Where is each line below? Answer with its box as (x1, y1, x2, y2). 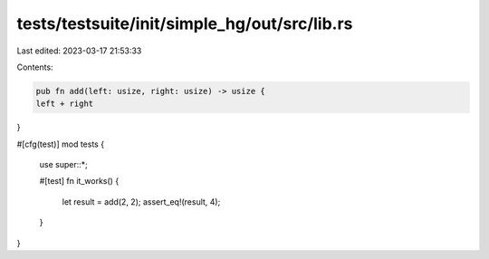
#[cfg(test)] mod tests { (16, 139, 104, 149)
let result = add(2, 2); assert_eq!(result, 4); (62, 196, 221, 207)
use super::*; (39, 159, 88, 170)
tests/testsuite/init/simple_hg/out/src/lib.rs (16, 14, 353, 34)
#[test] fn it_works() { (39, 176, 120, 187)
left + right (35, 99, 94, 109)
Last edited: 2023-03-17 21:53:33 (16, 45, 142, 56)
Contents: (16, 62, 53, 72)
